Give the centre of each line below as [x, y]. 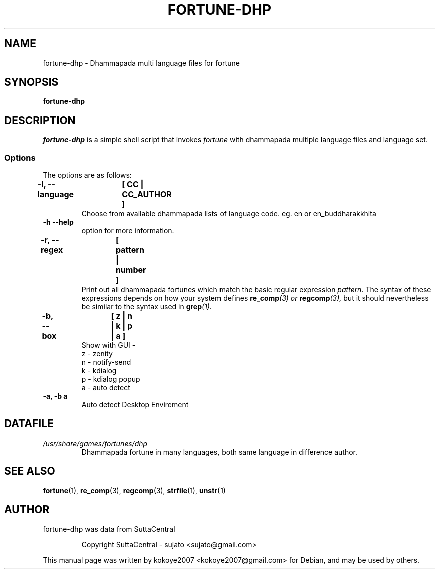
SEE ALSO [30, 471]
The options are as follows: [87, 175]
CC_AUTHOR [147, 194]
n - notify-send [106, 362]
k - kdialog [99, 371]
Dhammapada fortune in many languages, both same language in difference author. [220, 452]
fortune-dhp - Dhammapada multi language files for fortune [141, 63]
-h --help [58, 222]
